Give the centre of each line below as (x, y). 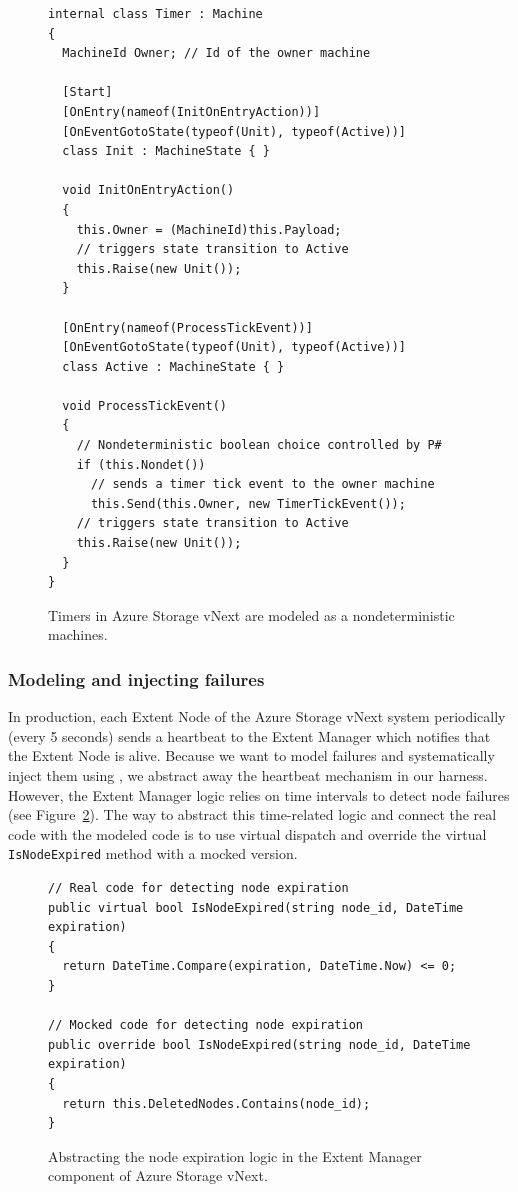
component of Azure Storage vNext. (158, 1175)
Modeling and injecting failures (136, 678)
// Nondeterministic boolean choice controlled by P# (259, 445)
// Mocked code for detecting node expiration (205, 1025)
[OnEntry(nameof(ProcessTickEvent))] (187, 327)
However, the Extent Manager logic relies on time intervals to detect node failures (259, 794)
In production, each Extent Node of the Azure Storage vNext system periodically (257, 716)
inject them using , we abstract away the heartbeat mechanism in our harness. (248, 775)
